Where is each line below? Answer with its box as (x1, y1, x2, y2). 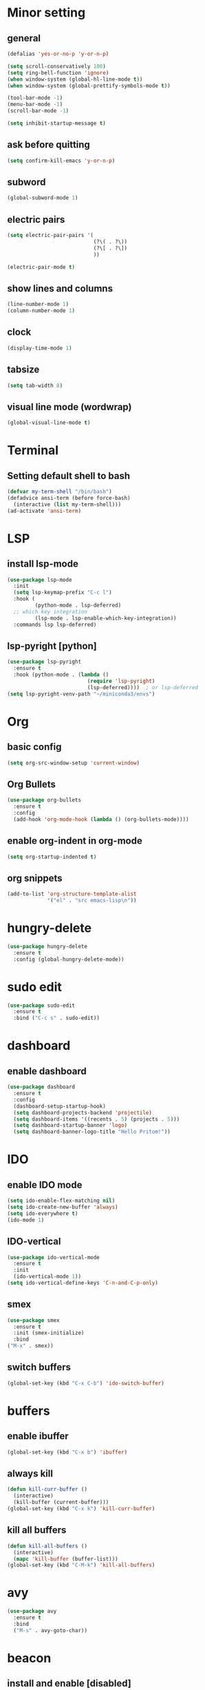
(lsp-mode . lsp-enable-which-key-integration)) (34, 615, 177, 622)
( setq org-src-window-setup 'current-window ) (7, 760, 140, 766)
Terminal (7, 442, 59, 458)
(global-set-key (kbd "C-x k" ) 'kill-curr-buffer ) (7, 1505, 155, 1512)
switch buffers (7, 1361, 71, 1373)
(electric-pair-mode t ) (7, 263, 76, 270)
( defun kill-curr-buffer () (7, 1486, 88, 1493)
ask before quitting (7, 139, 91, 151)
